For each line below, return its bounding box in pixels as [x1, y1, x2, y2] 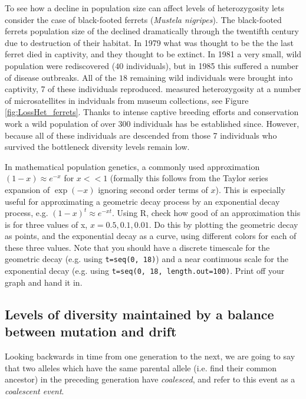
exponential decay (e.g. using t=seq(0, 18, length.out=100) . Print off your [5, 264, 285, 277]
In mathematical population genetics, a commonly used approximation [5, 160, 260, 172]
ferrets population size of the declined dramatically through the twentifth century [5, 25, 299, 37]
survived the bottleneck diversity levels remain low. [5, 140, 190, 153]
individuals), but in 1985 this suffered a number [126, 59, 299, 71]
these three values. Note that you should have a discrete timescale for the [5, 241, 270, 253]
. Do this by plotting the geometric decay [149, 218, 298, 230]
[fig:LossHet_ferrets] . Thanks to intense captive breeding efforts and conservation [5, 106, 299, 118]
